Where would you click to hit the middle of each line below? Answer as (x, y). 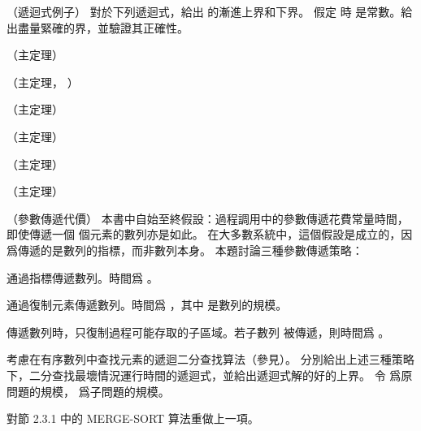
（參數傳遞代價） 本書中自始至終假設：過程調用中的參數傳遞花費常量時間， (208, 218)
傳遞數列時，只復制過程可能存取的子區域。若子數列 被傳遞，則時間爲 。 (198, 332)
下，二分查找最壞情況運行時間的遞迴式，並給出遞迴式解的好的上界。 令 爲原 (210, 375)
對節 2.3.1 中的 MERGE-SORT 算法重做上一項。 (133, 418)
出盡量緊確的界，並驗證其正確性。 (98, 27)
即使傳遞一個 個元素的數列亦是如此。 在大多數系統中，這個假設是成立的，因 (210, 234)
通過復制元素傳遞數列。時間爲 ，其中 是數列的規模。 (147, 305)
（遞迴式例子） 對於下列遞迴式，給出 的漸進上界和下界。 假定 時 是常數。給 (210, 11)
